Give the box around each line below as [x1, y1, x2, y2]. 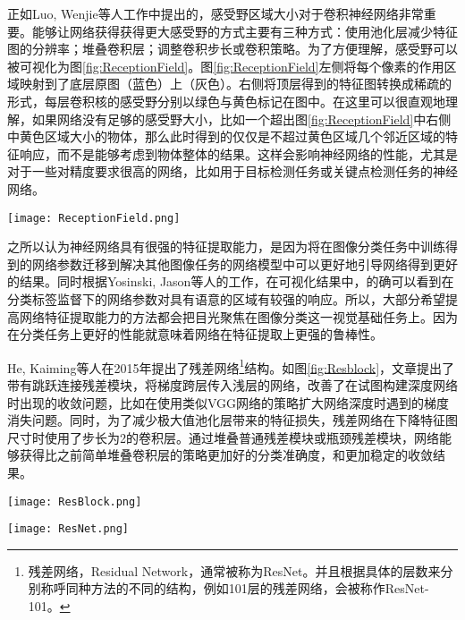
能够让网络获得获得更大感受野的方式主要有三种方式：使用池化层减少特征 [31, 21, 458, 40]
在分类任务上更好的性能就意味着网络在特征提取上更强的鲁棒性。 [7, 325, 383, 344]
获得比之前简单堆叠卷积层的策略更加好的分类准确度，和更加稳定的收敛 [19, 446, 433, 464]
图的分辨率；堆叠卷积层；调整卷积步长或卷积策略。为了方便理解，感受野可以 [7, 39, 458, 58]
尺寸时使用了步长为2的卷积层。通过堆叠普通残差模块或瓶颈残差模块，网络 [7, 428, 439, 446]
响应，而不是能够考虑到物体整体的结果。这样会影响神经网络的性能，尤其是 [19, 144, 458, 163]
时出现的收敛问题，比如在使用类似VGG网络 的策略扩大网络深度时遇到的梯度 [7, 393, 450, 412]
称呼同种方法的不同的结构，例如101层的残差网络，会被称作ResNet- [40, 579, 429, 598]
